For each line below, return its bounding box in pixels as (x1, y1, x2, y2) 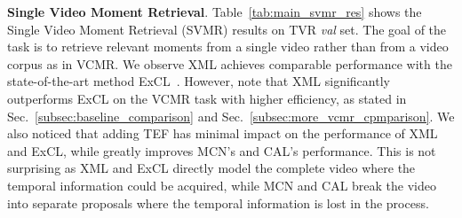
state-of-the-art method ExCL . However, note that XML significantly (7, 72, 390, 90)
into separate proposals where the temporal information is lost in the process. (7, 193, 429, 212)
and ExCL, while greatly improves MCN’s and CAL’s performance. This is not (7, 141, 436, 160)
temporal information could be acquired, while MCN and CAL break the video (7, 175, 436, 194)
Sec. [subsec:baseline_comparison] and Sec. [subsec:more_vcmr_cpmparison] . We (7, 106, 455, 125)
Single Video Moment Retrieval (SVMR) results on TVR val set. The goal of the (7, 19, 447, 38)
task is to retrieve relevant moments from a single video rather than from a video (7, 37, 449, 56)
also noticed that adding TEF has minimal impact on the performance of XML (7, 124, 438, 143)
